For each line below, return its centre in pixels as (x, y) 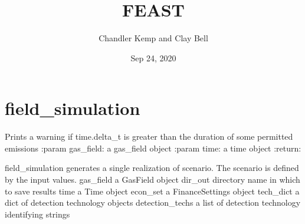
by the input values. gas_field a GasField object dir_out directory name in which (152, 179)
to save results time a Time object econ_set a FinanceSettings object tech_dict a (152, 191)
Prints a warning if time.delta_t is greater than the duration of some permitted (149, 136)
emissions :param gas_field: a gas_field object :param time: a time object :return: (153, 148)
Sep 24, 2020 (153, 57)
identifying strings (37, 214)
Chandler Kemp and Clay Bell (153, 38)
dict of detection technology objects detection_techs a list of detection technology (153, 202)
